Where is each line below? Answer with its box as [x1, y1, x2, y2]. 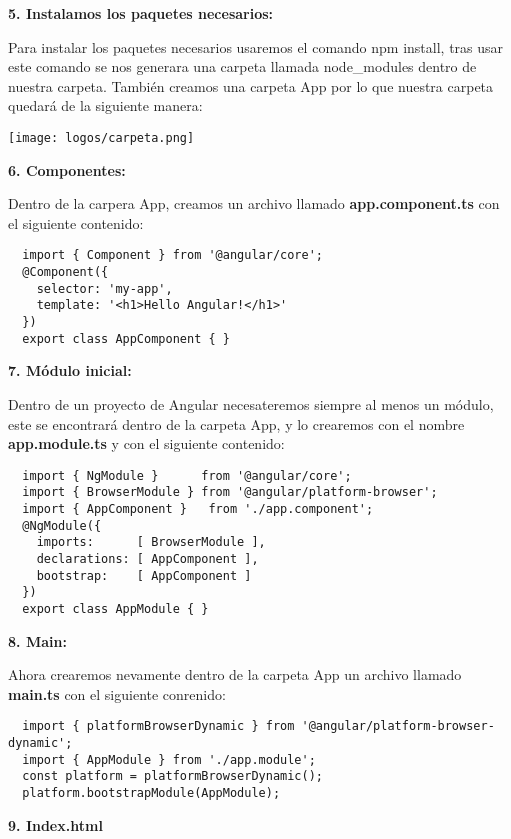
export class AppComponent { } [22, 331, 230, 346]
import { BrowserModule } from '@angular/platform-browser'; [22, 485, 438, 500]
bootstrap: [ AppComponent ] [36, 568, 252, 583]
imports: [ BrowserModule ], [36, 535, 266, 550]
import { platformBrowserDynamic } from [22, 719, 295, 734]
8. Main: [8, 630, 67, 651]
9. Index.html [8, 814, 103, 835]
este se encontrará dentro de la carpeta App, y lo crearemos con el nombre [8, 413, 465, 434]
